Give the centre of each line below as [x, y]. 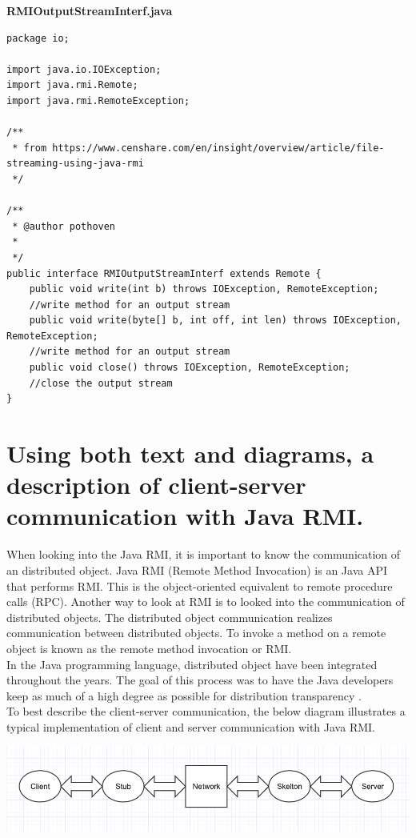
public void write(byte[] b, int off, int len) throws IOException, [215, 321]
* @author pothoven [64, 226]
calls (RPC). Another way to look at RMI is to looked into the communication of [206, 601]
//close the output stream [101, 383]
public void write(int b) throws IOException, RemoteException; [204, 289]
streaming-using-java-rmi [75, 164]
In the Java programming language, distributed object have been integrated [192, 664]
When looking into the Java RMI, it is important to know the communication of [204, 554]
